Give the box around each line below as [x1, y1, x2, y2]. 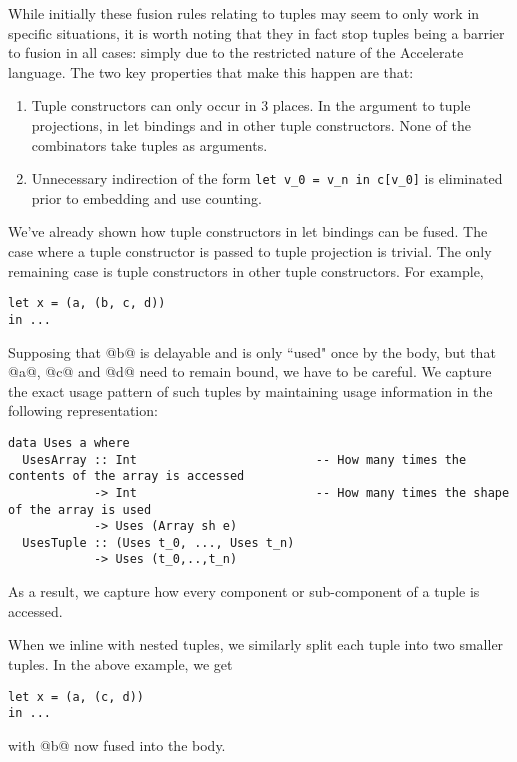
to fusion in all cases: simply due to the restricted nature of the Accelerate [8, 42, 464, 63]
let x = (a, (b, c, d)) [8, 296, 166, 311]
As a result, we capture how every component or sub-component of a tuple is [8, 581, 480, 602]
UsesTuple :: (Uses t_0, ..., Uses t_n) [22, 535, 295, 550]
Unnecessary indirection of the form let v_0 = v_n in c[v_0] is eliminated [31, 168, 503, 189]
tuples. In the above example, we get [8, 653, 233, 674]
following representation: [8, 400, 158, 421]
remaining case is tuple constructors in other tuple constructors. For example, [8, 260, 484, 281]
